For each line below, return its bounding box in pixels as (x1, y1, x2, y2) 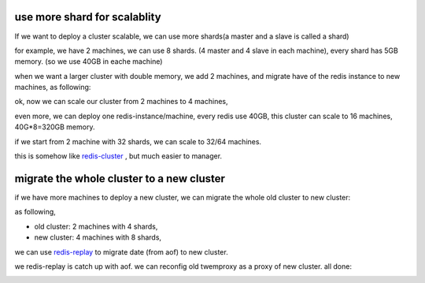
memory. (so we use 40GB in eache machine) (14, 57, 163, 66)
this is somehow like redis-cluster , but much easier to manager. (14, 151, 223, 161)
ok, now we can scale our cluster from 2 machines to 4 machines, (14, 97, 228, 106)
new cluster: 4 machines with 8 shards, (34, 233, 161, 242)
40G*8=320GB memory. (14, 122, 95, 132)
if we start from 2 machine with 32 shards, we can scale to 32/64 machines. (14, 136, 262, 146)
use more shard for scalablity (14, 10, 161, 24)
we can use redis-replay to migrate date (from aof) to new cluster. (14, 247, 228, 256)
